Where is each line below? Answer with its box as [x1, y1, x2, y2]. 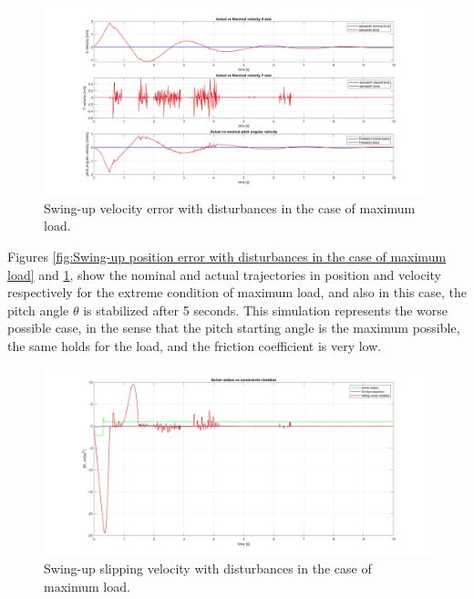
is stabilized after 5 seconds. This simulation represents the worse [83, 300, 448, 319]
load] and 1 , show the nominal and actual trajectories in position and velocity [7, 264, 441, 284]
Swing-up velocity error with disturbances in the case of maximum [44, 198, 416, 217]
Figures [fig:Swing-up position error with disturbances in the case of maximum [7, 246, 447, 265]
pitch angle [7, 300, 69, 319]
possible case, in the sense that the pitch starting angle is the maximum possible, [7, 318, 460, 337]
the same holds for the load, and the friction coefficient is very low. [7, 336, 382, 355]
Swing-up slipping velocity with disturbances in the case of [44, 559, 372, 578]
